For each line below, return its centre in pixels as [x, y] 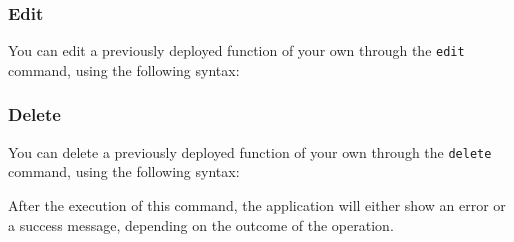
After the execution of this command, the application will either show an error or [257, 204]
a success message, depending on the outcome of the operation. [201, 224]
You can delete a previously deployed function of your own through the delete [250, 151]
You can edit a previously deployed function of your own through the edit [236, 50]
